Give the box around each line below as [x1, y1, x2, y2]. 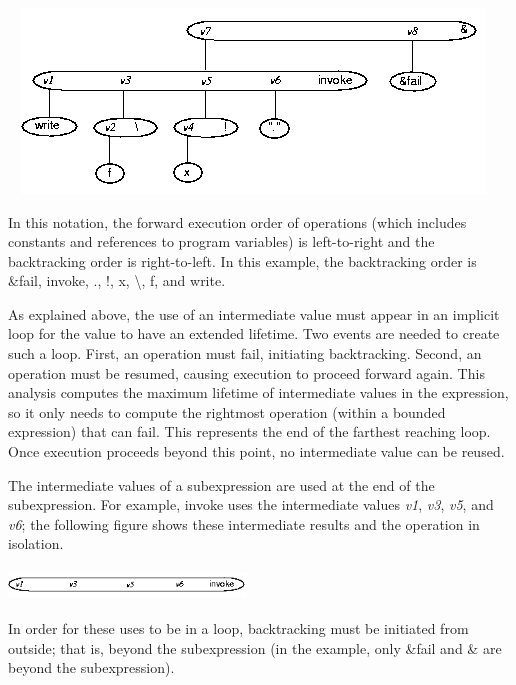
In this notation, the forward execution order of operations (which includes [8, 211, 467, 232]
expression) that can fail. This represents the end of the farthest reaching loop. [8, 421, 491, 442]
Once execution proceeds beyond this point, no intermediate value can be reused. [8, 441, 505, 462]
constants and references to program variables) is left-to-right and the [8, 231, 435, 252]
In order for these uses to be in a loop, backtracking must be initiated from [8, 618, 469, 639]
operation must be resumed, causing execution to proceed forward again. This [8, 362, 485, 383]
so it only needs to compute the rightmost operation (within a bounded [8, 401, 446, 422]
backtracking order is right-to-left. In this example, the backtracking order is [8, 250, 477, 271]
